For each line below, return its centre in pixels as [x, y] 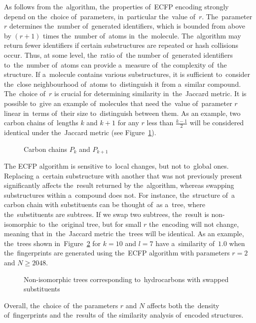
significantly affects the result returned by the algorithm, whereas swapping [119, 185]
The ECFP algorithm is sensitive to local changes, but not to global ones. [116, 166]
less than [160, 123]
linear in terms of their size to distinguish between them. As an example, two [122, 113]
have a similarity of [185, 243]
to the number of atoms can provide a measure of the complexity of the [115, 64]
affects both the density [183, 305]
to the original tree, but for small [90, 224]
